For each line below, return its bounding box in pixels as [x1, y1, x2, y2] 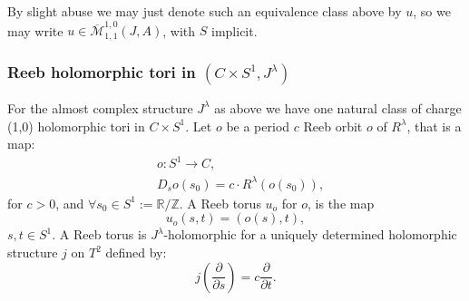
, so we [413, 2, 451, 20]
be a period [226, 116, 290, 135]
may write [7, 21, 64, 40]
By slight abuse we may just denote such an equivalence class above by [7, 2, 402, 20]
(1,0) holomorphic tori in [7, 116, 145, 135]
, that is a [406, 116, 462, 135]
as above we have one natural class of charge [214, 98, 462, 117]
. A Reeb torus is [52, 225, 147, 244]
